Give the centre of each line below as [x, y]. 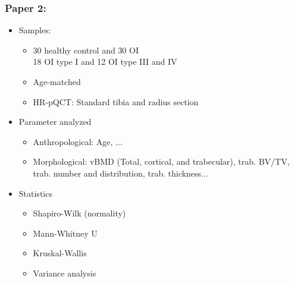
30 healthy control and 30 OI [86, 50]
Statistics [35, 193]
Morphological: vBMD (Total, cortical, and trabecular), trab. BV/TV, [161, 161]
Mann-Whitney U [65, 233]
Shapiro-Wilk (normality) [79, 213]
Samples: [35, 30]
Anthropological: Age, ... [78, 141]
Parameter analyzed [55, 122]
